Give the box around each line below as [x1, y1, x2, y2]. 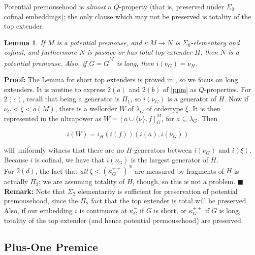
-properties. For [204, 84, 251, 94]
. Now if [224, 94, 249, 104]
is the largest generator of [130, 155, 208, 165]
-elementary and [191, 37, 240, 47]
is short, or [154, 205, 187, 215]
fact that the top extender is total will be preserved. [91, 195, 248, 206]
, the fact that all [35, 165, 88, 176]
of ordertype [146, 103, 184, 114]
